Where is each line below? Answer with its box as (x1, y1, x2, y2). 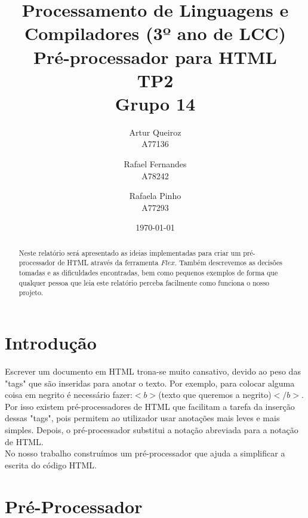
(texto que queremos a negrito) (158, 388, 272, 401)
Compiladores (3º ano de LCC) (24, 21, 287, 45)
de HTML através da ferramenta (57, 258, 159, 268)
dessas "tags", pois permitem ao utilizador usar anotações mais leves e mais (5, 412, 280, 424)
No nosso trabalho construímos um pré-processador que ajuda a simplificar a (5, 447, 285, 459)
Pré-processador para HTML (33, 44, 277, 69)
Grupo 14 (115, 91, 196, 115)
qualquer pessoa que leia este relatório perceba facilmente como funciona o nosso (19, 277, 270, 287)
